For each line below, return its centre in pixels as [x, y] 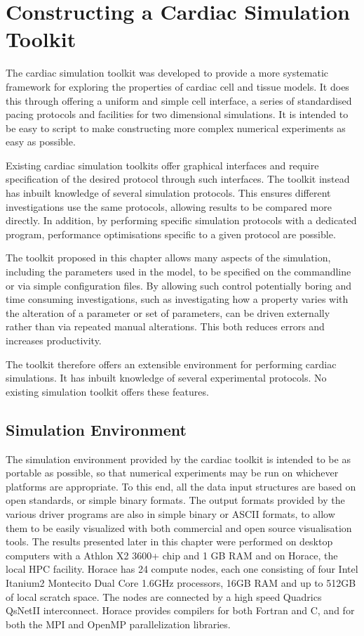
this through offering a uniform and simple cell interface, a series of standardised [179, 100]
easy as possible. [41, 142]
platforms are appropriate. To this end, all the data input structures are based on [181, 486]
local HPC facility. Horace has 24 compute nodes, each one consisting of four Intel [182, 569]
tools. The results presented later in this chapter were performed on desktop [169, 541]
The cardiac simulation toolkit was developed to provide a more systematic [167, 73]
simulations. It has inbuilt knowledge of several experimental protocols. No [166, 378]
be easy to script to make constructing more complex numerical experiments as [176, 128]
